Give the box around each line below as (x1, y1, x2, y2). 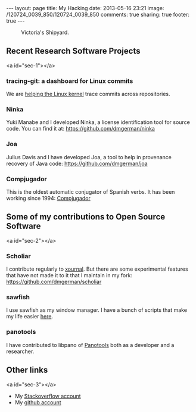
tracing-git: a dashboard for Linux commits (6, 76, 133, 85)
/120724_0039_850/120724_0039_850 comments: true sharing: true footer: (6, 11, 189, 18)
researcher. (6, 348, 35, 355)
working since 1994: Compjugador (6, 195, 91, 202)
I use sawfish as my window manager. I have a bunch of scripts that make (6, 306, 188, 314)
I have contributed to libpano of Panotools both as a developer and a (6, 341, 175, 348)
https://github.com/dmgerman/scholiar (6, 278, 102, 286)
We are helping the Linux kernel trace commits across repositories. (6, 91, 171, 98)
